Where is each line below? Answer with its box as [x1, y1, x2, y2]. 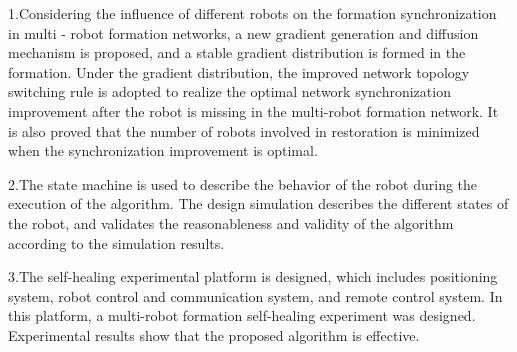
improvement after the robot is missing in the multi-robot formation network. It [8, 100, 499, 121]
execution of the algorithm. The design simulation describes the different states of [8, 193, 509, 214]
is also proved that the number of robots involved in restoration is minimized [8, 120, 480, 141]
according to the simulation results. [8, 232, 225, 253]
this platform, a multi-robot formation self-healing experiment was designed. [8, 305, 476, 326]
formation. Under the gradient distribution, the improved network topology [8, 61, 470, 82]
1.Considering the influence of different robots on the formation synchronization [8, 3, 497, 23]
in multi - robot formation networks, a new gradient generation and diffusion [8, 22, 479, 43]
